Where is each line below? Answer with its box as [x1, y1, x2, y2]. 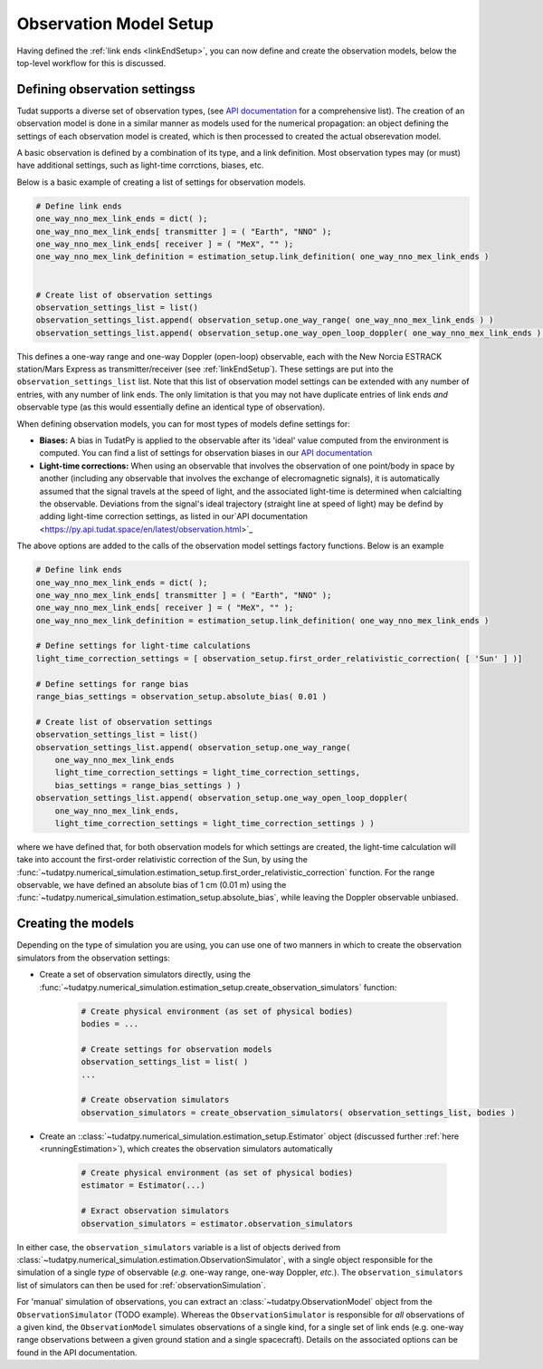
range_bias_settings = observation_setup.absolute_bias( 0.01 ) [35, 691, 328, 702]
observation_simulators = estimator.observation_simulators [81, 1219, 354, 1229]
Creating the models [16, 916, 135, 931]
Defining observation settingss [16, 82, 196, 97]
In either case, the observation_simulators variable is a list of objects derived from [16, 1241, 341, 1252]
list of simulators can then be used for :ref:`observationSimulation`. [16, 1279, 266, 1290]
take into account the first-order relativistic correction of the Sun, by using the [16, 854, 308, 865]
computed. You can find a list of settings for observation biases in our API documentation [39, 448, 373, 458]
